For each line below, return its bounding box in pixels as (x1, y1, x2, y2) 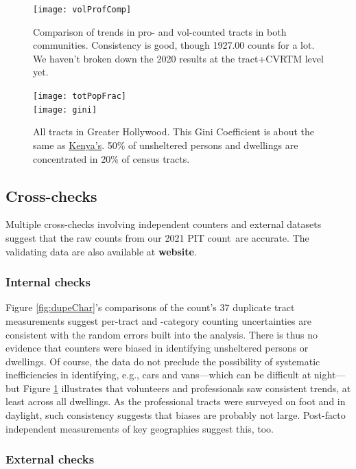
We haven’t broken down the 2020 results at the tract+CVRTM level (33, 51, 324, 65)
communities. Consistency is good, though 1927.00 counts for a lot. (33, 38, 315, 52)
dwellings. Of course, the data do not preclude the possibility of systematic (5, 354, 320, 368)
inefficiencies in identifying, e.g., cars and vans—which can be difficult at (5, 367, 311, 382)
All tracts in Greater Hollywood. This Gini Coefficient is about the (33, 124, 315, 139)
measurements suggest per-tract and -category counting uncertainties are (5, 313, 311, 328)
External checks (5, 450, 95, 468)
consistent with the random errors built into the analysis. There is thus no (5, 327, 318, 341)
